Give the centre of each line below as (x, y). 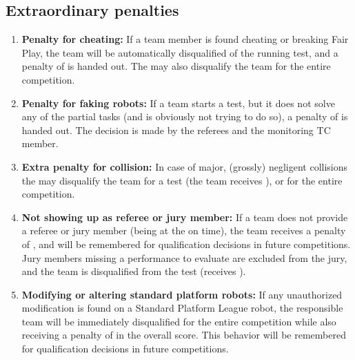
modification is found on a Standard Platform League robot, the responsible (182, 308)
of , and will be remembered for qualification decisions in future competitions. (186, 244)
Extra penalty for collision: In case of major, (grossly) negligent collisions (185, 166)
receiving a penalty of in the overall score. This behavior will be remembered (184, 335)
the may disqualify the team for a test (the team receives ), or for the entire (182, 180)
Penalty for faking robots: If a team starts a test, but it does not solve (178, 103)
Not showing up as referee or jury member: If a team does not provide (185, 217)
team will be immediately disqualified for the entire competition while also (179, 321)
